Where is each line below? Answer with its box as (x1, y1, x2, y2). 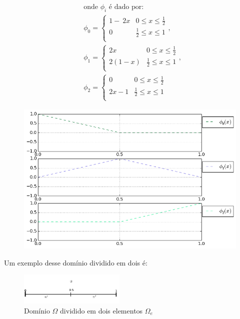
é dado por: (108, 3, 144, 11)
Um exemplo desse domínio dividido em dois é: (4, 257, 147, 267)
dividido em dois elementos (60, 305, 143, 315)
